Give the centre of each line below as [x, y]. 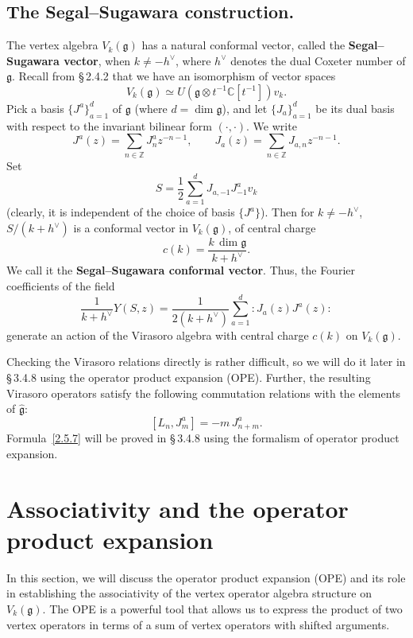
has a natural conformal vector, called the [243, 45]
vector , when [97, 60]
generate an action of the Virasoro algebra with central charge [158, 335]
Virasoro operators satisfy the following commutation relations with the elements [204, 393]
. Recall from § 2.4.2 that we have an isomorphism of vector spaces [174, 76]
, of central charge [272, 228]
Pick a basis [35, 108]
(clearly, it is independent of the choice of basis [121, 212]
